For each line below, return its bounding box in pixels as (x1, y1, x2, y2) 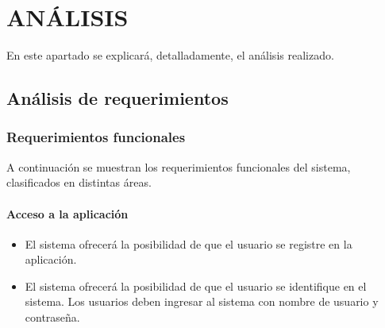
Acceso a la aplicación (6, 205, 129, 222)
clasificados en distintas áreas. (6, 174, 152, 191)
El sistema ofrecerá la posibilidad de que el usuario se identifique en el (25, 277, 367, 294)
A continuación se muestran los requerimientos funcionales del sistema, (6, 158, 351, 175)
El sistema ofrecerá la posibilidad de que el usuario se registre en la (25, 235, 352, 252)
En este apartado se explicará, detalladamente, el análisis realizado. (6, 47, 334, 64)
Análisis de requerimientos (6, 86, 229, 110)
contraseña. (25, 309, 80, 326)
